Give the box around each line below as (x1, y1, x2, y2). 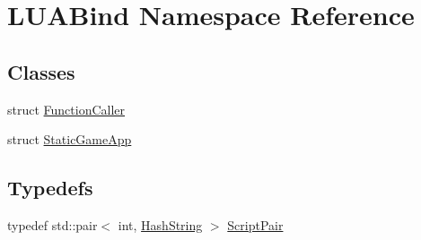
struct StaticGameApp (7, 130, 132, 149)
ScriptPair (227, 215, 284, 234)
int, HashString (118, 215, 203, 234)
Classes (7, 57, 75, 85)
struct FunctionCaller (7, 99, 126, 118)
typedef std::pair (7, 215, 98, 234)
